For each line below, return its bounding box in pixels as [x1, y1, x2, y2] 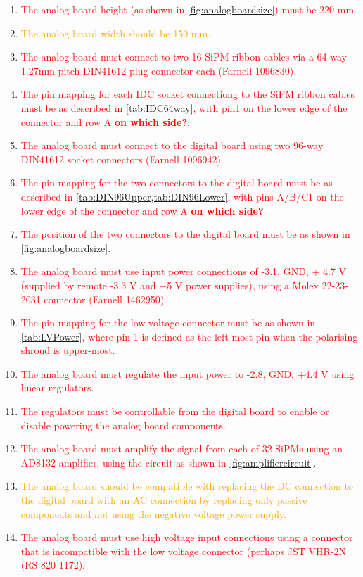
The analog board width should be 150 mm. [20, 25, 211, 40]
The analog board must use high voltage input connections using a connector [20, 530, 353, 545]
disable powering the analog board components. [20, 417, 226, 432]
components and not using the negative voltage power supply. [20, 506, 286, 521]
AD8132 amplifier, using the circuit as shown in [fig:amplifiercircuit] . [20, 455, 317, 469]
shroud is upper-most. [20, 343, 115, 357]
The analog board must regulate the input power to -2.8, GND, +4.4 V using [20, 366, 355, 381]
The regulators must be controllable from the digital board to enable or [20, 404, 329, 419]
